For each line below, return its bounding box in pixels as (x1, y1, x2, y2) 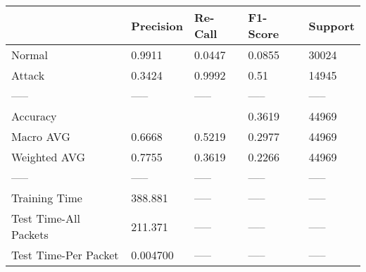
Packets (11, 226, 49, 242)
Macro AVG (11, 128, 70, 144)
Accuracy (11, 108, 57, 124)
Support (308, 17, 355, 34)
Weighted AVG (11, 149, 86, 165)
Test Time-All (11, 210, 80, 226)
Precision (131, 17, 183, 34)
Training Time (11, 190, 82, 206)
